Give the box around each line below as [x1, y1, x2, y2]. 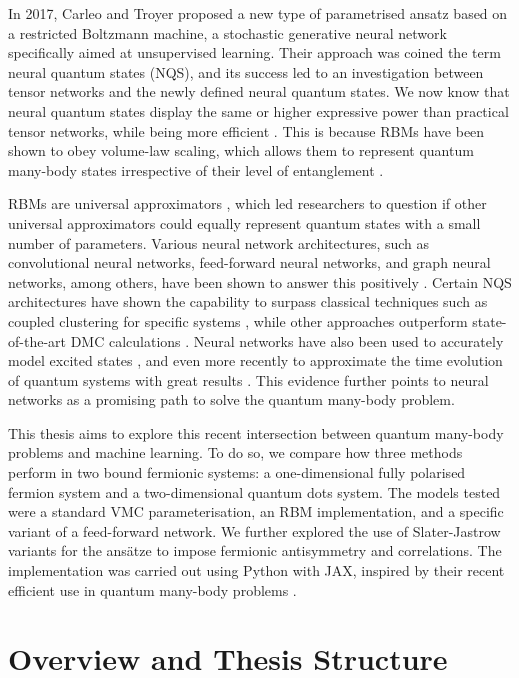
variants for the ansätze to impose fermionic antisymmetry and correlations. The [8, 540, 502, 561]
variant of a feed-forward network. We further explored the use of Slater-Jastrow [8, 520, 501, 541]
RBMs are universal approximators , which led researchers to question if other [8, 193, 487, 214]
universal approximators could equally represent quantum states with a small [8, 212, 481, 233]
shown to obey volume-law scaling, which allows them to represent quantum [8, 140, 474, 161]
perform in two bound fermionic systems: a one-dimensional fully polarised [8, 462, 466, 483]
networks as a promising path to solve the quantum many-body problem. [8, 389, 455, 410]
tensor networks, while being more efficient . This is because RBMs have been [8, 120, 485, 141]
